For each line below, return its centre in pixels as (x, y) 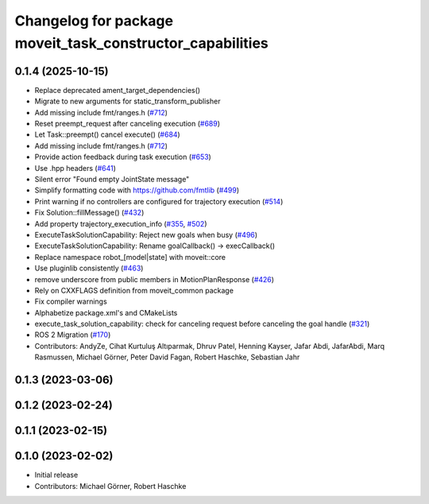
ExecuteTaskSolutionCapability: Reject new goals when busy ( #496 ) (146, 235)
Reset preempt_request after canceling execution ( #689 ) (128, 124)
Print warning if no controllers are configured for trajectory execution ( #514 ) (159, 201)
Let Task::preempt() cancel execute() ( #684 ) (107, 134)
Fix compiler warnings (71, 301)
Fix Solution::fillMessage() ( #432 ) (89, 213)
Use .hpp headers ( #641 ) (75, 168)
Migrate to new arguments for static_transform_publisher (128, 101)
